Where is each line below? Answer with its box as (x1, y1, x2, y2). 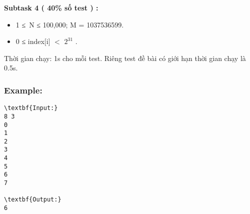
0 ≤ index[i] (15, 36, 50, 46)
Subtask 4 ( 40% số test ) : (4, 2, 98, 12)
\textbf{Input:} (4, 104, 58, 112)
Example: (4, 83, 42, 96)
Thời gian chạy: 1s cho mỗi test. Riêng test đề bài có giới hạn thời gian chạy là (4, 52, 246, 63)
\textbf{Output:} (4, 196, 61, 203)
